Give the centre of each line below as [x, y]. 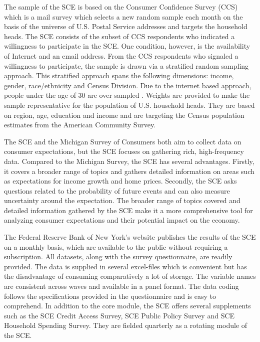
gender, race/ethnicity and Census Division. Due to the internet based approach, [128, 85]
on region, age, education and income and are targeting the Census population [124, 115]
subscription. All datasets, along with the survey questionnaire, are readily [118, 256]
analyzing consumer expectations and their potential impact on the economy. [122, 220]
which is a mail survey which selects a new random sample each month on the [123, 16]
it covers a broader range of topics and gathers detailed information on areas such [129, 171]
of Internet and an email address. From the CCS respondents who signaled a [121, 55]
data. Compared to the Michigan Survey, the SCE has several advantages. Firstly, [129, 161]
